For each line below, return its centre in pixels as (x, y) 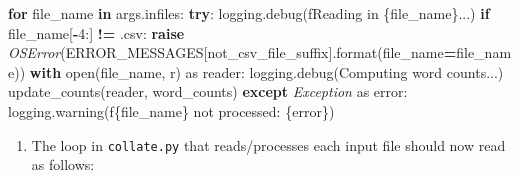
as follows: (63, 164)
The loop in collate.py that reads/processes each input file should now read (268, 144)
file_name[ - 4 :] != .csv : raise (96, 32)
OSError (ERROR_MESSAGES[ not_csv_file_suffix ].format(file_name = (232, 52)
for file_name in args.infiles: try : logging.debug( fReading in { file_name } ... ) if (249, 13)
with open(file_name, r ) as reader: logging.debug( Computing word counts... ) (266, 71)
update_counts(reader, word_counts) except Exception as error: (208, 91)
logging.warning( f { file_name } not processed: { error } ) (171, 110)
